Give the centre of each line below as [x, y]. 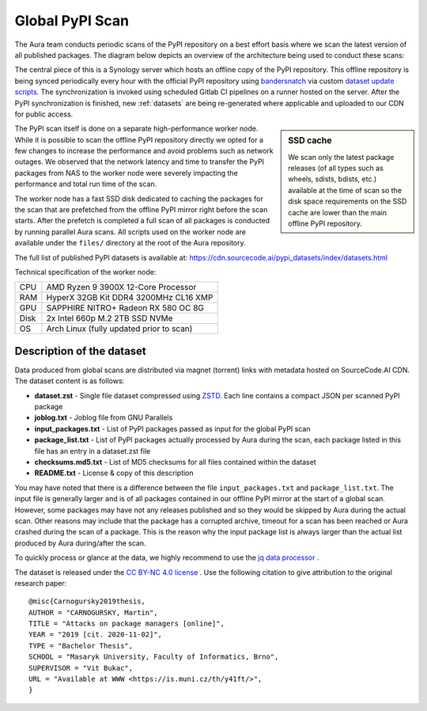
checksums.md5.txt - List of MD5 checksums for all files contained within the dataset [175, 462]
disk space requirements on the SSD [348, 201]
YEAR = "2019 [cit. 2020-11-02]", [95, 635]
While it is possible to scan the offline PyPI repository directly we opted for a [139, 139]
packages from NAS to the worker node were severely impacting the [127, 173]
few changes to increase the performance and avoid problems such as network [144, 151]
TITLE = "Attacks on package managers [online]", [127, 624]
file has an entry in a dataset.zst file [93, 451]
